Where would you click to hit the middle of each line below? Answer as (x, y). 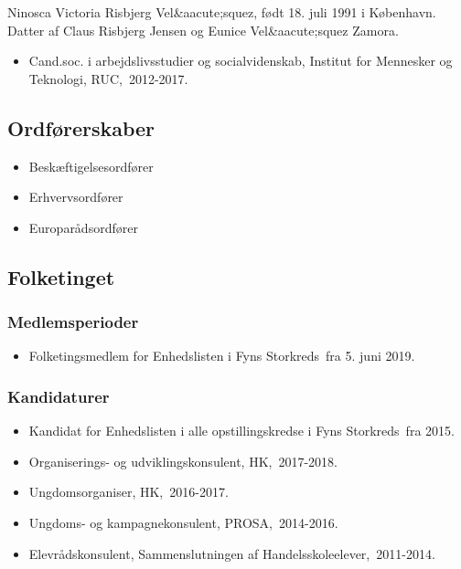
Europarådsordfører (83, 227)
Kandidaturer (59, 396)
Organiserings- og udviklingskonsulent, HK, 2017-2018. (183, 461)
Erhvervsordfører (76, 197)
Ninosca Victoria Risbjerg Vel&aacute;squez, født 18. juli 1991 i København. (222, 12)
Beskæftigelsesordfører (91, 166)
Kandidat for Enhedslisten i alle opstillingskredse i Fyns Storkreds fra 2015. (241, 431)
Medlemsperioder (73, 322)
